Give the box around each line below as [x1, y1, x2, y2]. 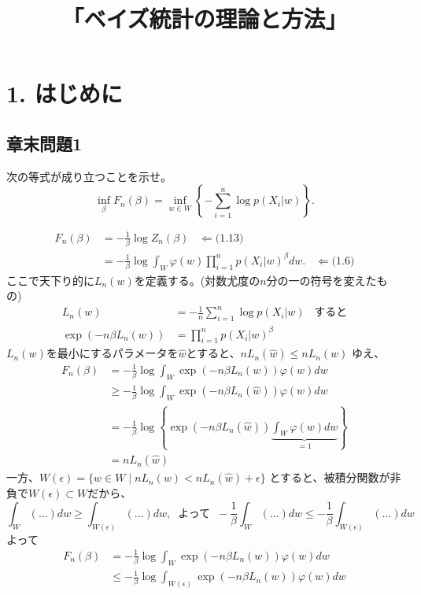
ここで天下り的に [6, 272, 94, 288]
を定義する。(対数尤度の [134, 272, 260, 288]
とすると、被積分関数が [269, 469, 390, 486]
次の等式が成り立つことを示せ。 [6, 168, 172, 184]
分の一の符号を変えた [266, 272, 377, 288]
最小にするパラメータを [57, 345, 179, 361]
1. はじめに [6, 77, 123, 109]
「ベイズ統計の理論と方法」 [61, 2, 348, 35]
